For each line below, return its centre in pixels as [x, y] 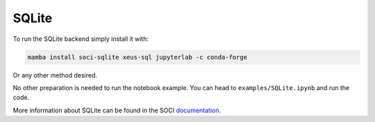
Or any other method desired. [55, 75]
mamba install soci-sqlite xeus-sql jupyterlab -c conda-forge [137, 57]
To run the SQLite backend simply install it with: [81, 39]
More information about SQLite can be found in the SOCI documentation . [117, 110]
